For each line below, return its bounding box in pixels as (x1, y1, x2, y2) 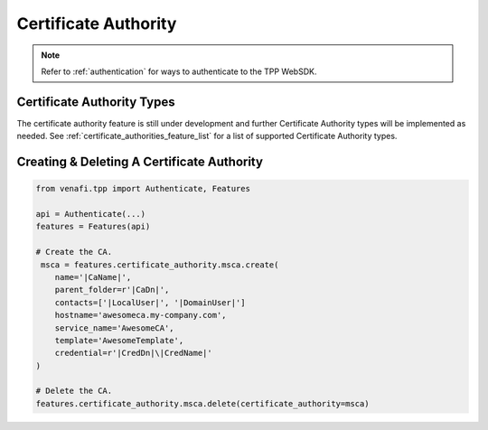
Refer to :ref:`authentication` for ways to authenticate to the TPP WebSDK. (41, 66, 317, 77)
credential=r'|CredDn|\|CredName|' (54, 348, 212, 359)
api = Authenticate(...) (35, 209, 146, 220)
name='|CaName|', (54, 272, 132, 282)
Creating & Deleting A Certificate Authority (16, 154, 264, 170)
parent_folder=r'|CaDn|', (54, 285, 170, 295)
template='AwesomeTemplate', (54, 335, 184, 345)
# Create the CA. (35, 247, 113, 257)
